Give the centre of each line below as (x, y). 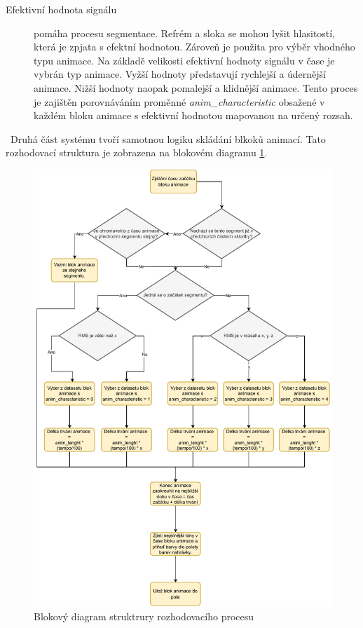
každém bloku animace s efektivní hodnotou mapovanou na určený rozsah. (193, 115)
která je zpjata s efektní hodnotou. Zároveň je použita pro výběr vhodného (194, 47)
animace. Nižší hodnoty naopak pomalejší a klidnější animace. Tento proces (196, 87)
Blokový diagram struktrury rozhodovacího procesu (144, 616)
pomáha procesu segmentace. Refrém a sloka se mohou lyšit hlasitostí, (185, 33)
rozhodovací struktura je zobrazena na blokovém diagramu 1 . (137, 152)
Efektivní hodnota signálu (61, 9)
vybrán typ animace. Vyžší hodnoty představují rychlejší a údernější (180, 74)
